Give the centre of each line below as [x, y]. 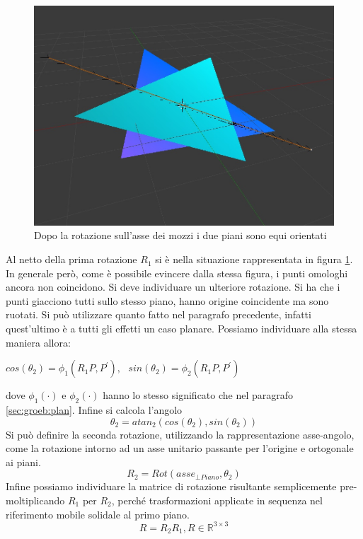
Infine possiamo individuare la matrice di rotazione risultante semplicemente [171, 486]
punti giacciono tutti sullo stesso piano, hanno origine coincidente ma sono [167, 300]
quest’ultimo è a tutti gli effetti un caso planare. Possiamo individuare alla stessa [181, 329]
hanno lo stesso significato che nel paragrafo [198, 395]
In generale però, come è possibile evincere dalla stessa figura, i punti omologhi [177, 273]
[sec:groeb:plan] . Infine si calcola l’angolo [94, 410]
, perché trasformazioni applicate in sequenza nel [217, 500]
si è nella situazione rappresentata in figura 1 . [254, 259]
